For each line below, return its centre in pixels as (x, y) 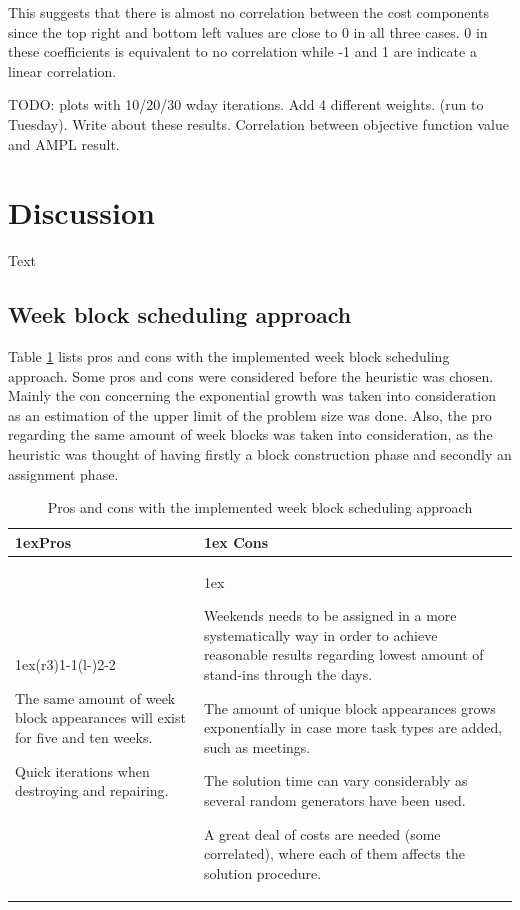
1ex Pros (43, 541)
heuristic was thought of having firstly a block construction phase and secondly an (260, 454)
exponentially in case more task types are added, (353, 727)
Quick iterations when (82, 770)
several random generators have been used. (334, 800)
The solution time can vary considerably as (335, 780)
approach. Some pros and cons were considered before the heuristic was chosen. (251, 375)
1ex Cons (236, 541)
